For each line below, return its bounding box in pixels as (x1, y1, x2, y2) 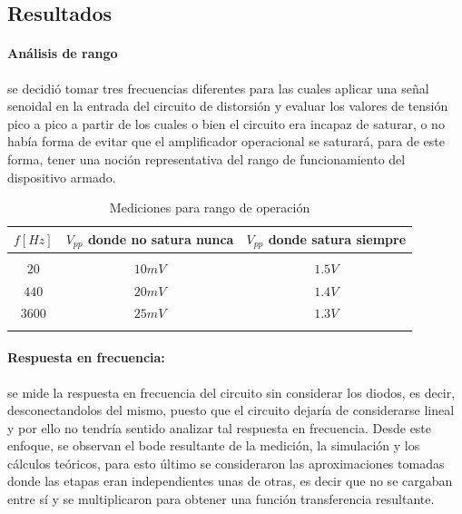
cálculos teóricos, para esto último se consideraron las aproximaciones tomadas (7, 453, 445, 472)
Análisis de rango (7, 44, 118, 63)
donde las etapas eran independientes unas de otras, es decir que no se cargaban (7, 471, 453, 490)
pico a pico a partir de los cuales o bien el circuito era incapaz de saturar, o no (7, 114, 445, 133)
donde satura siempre (268, 229, 407, 248)
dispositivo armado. (7, 167, 116, 186)
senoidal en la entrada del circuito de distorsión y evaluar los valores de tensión (7, 96, 448, 115)
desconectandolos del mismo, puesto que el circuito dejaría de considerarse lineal (7, 400, 455, 420)
